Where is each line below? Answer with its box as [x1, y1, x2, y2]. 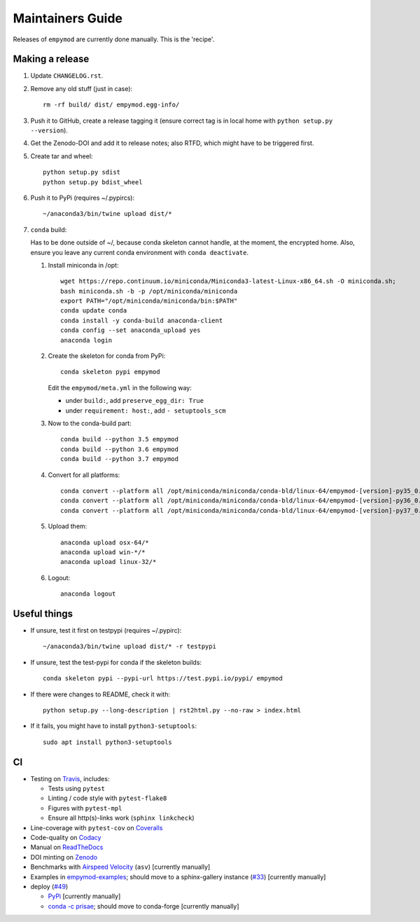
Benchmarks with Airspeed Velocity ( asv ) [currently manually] [30, 862, 211, 872]
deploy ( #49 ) [30, 882, 69, 890]
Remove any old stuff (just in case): [30, 84, 133, 92]
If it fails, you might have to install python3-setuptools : [30, 722, 197, 730]
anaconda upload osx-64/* [60, 538, 150, 546]
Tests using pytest [48, 785, 105, 793]
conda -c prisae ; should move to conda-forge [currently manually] [48, 902, 239, 910]
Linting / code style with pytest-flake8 [48, 794, 167, 802]
